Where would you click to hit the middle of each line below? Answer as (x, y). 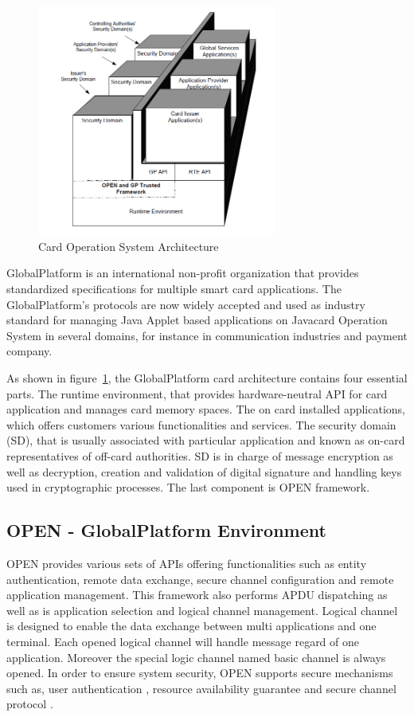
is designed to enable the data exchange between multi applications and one (191, 626)
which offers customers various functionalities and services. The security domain (201, 424)
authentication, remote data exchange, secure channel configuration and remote (200, 579)
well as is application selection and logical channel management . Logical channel (202, 610)
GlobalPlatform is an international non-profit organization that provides (183, 273)
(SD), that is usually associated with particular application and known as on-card (206, 440)
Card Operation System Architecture (129, 246)
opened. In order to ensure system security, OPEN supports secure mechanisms (200, 673)
